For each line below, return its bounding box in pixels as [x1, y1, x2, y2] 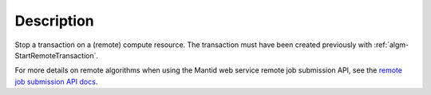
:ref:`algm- [374, 40, 409, 49]
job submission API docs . [14, 77, 98, 86]
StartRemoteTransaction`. [14, 50, 99, 60]
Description [14, 12, 95, 30]
